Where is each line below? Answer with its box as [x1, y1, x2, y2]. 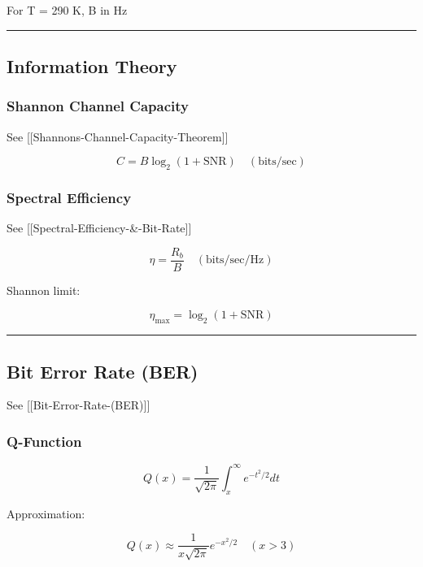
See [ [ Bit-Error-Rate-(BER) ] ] [7, 396, 150, 413]
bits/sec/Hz [205, 254, 264, 266]
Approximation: [7, 504, 85, 522]
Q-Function [7, 431, 82, 451]
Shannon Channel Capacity [7, 96, 189, 116]
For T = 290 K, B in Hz [7, 2, 128, 18]
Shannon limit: [7, 281, 81, 298]
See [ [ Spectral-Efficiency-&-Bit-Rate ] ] [7, 219, 192, 236]
